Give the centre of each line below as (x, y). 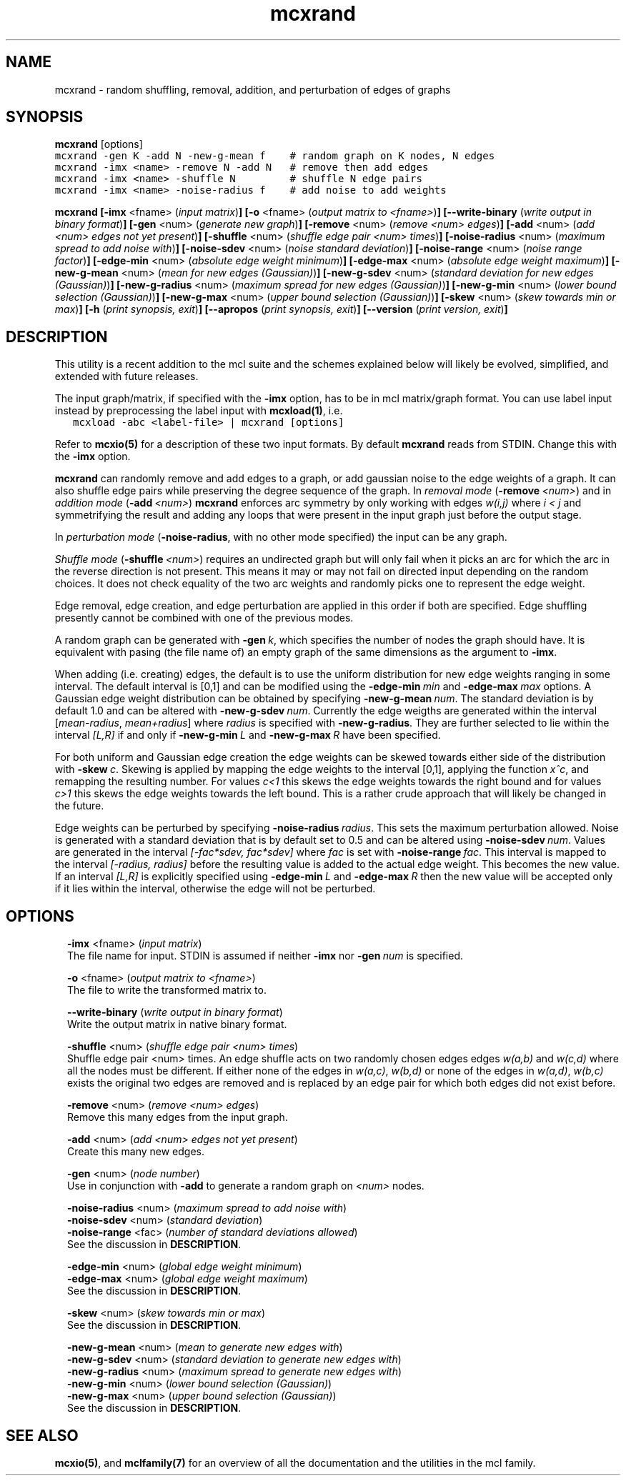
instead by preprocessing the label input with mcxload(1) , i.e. (199, 411)
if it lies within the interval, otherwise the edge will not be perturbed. (215, 889)
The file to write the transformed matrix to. (167, 990)
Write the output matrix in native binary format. (177, 1024)
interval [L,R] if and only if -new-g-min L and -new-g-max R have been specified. (248, 735)
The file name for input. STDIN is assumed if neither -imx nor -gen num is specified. (265, 956)
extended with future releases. (126, 377)
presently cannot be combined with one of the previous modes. (204, 618)
